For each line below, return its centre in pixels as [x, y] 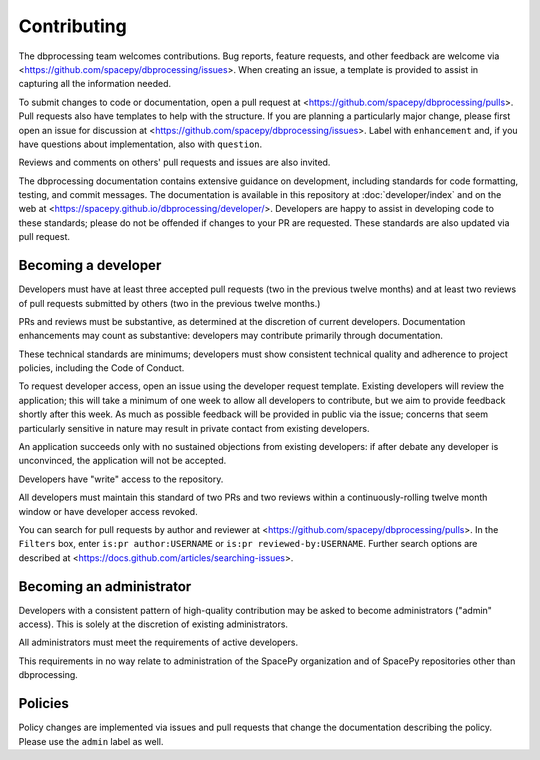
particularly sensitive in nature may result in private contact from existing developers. [194, 428]
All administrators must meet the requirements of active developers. [158, 642]
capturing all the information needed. [95, 84]
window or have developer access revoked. [108, 511]
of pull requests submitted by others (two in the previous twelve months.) [169, 303]
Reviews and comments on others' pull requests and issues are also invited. [174, 162]
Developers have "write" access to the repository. [121, 479]
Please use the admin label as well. [91, 741]
